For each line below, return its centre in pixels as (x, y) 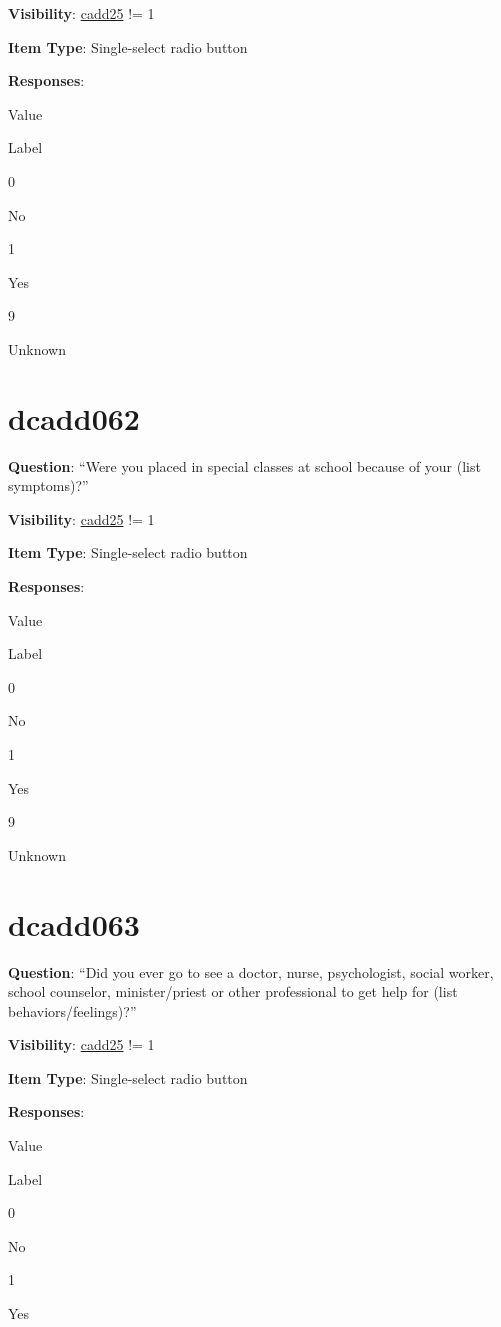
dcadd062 (74, 417)
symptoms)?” (48, 485)
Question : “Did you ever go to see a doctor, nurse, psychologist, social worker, (251, 971)
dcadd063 (74, 923)
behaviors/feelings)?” (72, 1010)
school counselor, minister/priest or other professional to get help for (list (233, 991)
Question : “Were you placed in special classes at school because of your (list (244, 465)
